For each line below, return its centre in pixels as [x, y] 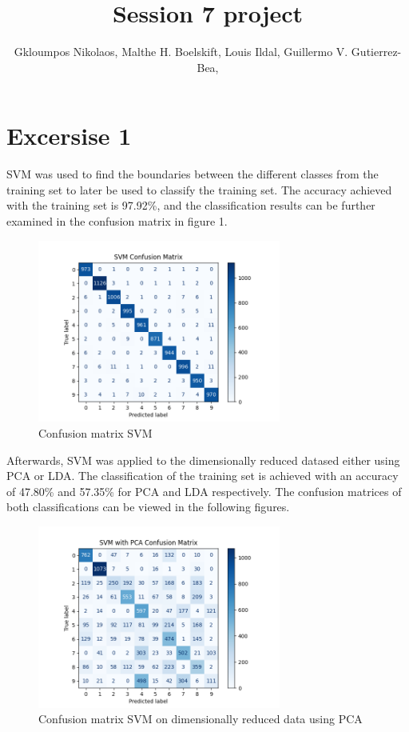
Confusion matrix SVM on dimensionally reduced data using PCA [201, 719]
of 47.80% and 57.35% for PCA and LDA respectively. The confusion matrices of [204, 491]
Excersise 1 [69, 136]
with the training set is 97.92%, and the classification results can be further [191, 205]
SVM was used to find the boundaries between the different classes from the [193, 174]
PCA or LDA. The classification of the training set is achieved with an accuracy [203, 476]
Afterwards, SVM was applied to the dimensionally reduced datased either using [203, 460]
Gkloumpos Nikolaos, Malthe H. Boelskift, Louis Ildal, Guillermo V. [181, 52]
